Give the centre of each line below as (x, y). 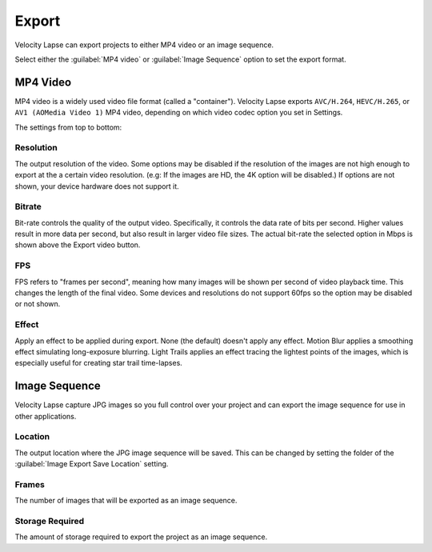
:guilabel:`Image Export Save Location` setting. (92, 464)
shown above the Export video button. (78, 245)
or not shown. (38, 304)
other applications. (46, 416)
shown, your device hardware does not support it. (97, 186)
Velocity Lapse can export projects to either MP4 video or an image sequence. (144, 45)
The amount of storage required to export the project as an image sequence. (141, 537)
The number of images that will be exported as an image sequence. (126, 501)
